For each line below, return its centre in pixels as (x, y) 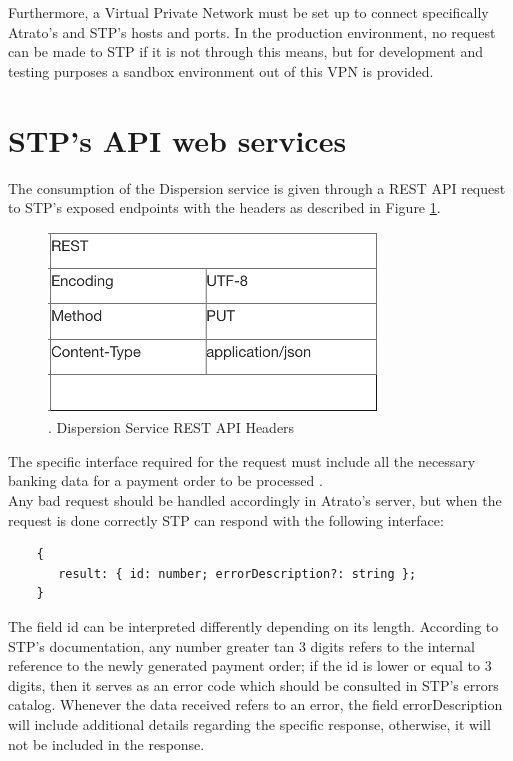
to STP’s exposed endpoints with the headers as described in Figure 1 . (224, 207)
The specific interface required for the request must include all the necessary (242, 460)
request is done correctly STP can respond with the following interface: (226, 519)
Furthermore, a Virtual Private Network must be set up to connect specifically (248, 12)
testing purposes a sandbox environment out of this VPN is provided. (221, 70)
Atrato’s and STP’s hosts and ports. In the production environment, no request (252, 31)
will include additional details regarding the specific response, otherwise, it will (249, 724)
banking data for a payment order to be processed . (165, 480)
